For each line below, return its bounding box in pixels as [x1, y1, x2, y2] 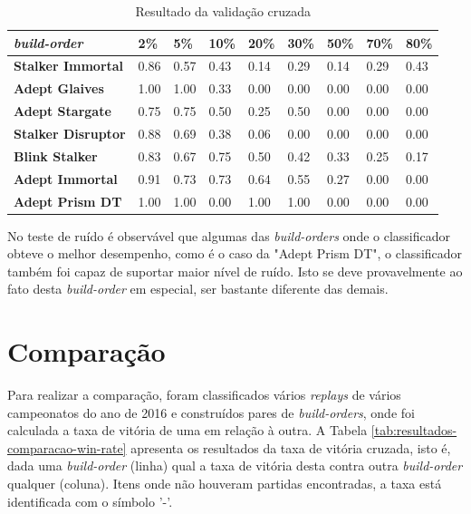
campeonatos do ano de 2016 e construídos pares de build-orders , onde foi [7, 402, 415, 422]
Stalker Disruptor [14, 123, 126, 142]
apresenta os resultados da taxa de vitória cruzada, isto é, [130, 438, 451, 457]
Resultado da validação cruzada [135, 2, 312, 20]
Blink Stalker [14, 146, 98, 165]
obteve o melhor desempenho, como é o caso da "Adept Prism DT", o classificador [7, 244, 463, 263]
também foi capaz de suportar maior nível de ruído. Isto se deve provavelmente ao [7, 261, 463, 280]
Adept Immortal [14, 169, 118, 188]
